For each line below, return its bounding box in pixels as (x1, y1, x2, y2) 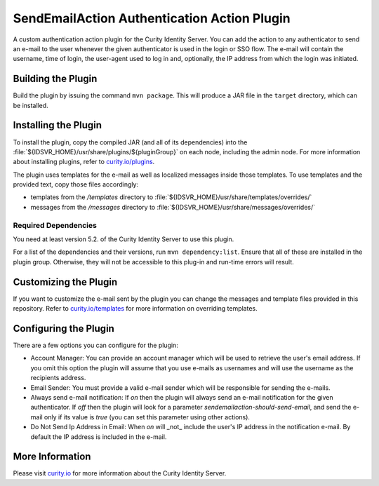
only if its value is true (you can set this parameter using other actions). (44, 412, 251, 421)
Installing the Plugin (13, 119, 102, 131)
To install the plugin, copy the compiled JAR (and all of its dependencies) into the (13, 137, 248, 147)
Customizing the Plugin (13, 276, 118, 288)
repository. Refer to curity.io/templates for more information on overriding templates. (13, 304, 258, 313)
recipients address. (30, 374, 86, 382)
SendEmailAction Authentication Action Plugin (13, 11, 291, 26)
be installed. (13, 101, 48, 109)
